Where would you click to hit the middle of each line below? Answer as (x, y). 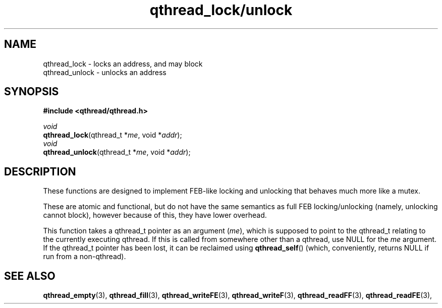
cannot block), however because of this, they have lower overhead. (155, 215)
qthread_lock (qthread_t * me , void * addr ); (113, 135)
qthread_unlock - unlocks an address (105, 72)
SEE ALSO (30, 276)
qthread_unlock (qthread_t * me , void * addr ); (117, 152)
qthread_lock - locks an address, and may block (123, 64)
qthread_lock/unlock (221, 10)
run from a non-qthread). (85, 257)
